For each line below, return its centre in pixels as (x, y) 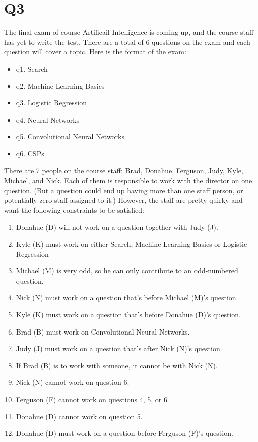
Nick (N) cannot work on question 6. (73, 382)
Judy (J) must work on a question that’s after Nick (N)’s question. (119, 348)
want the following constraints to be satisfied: (74, 210)
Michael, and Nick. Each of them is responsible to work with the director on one (128, 180)
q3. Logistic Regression (51, 103)
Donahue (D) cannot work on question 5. (79, 416)
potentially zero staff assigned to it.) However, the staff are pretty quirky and (123, 200)
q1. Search (32, 68)
